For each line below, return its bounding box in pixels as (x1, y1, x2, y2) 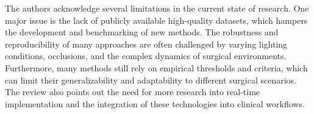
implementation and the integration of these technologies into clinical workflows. (5, 97, 305, 110)
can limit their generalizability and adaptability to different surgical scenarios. (5, 73, 297, 86)
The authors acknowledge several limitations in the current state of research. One (5, 2, 309, 14)
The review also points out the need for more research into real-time (5, 85, 260, 98)
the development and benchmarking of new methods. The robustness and (5, 26, 279, 38)
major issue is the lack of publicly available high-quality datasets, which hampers (5, 13, 308, 26)
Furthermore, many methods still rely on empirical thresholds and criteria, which (5, 61, 308, 74)
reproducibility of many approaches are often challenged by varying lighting (5, 37, 288, 50)
